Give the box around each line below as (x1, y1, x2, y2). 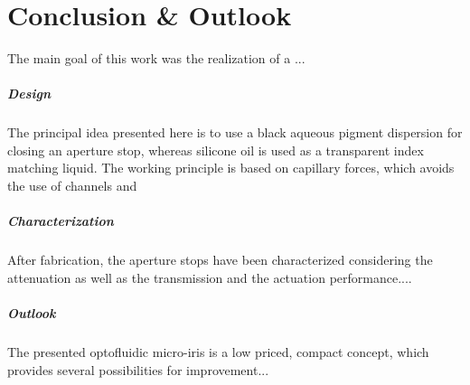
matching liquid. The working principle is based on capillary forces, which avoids (7, 158, 455, 177)
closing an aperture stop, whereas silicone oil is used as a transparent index (7, 140, 424, 159)
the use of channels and (7, 176, 137, 195)
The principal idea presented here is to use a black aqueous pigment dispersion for (7, 123, 463, 142)
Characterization (7, 211, 114, 230)
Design (7, 84, 52, 103)
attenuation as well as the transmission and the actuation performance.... (7, 268, 412, 286)
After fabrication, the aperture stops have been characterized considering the (7, 250, 433, 269)
